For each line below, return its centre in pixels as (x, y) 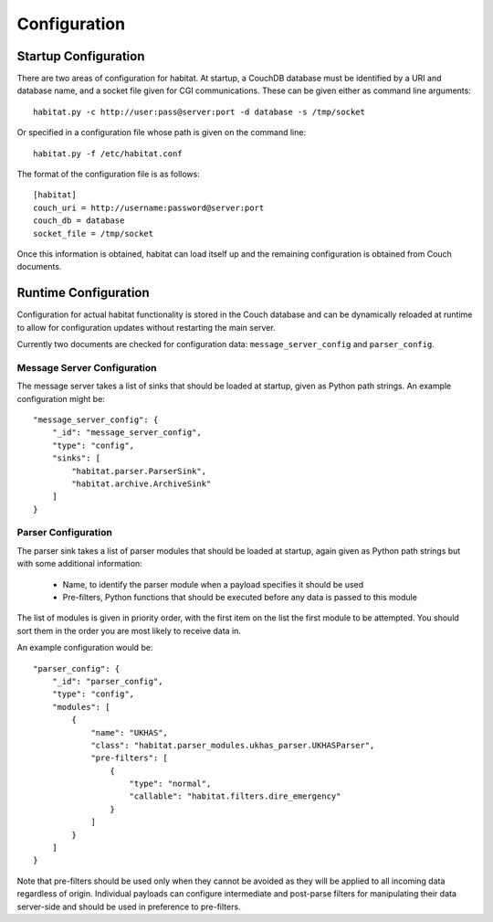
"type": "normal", (170, 784)
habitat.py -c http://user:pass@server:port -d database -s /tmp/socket (199, 111)
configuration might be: (61, 398)
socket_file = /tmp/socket (94, 233)
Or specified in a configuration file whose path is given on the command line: (161, 132)
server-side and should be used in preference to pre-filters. (129, 906)
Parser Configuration (65, 533)
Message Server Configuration (87, 367)
